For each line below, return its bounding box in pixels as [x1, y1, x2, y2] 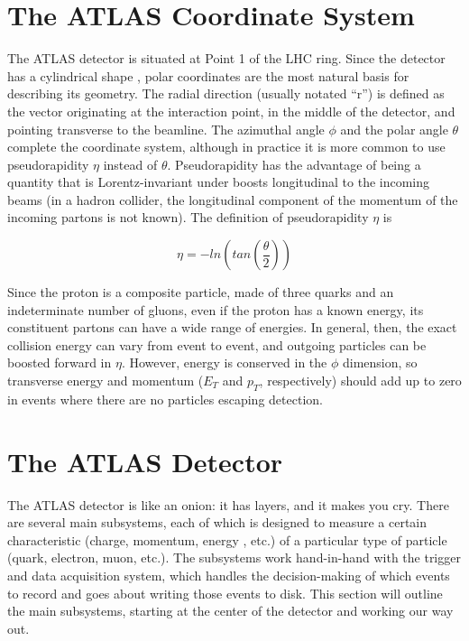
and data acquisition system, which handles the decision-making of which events [7, 565, 450, 584]
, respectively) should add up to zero [259, 371, 462, 390]
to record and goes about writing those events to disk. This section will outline [7, 583, 443, 602]
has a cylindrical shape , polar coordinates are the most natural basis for [7, 66, 409, 85]
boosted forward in [7, 353, 112, 372]
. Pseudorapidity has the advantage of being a [167, 154, 421, 173]
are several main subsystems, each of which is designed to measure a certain [7, 513, 428, 532]
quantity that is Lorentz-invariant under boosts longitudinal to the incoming [7, 172, 430, 191]
